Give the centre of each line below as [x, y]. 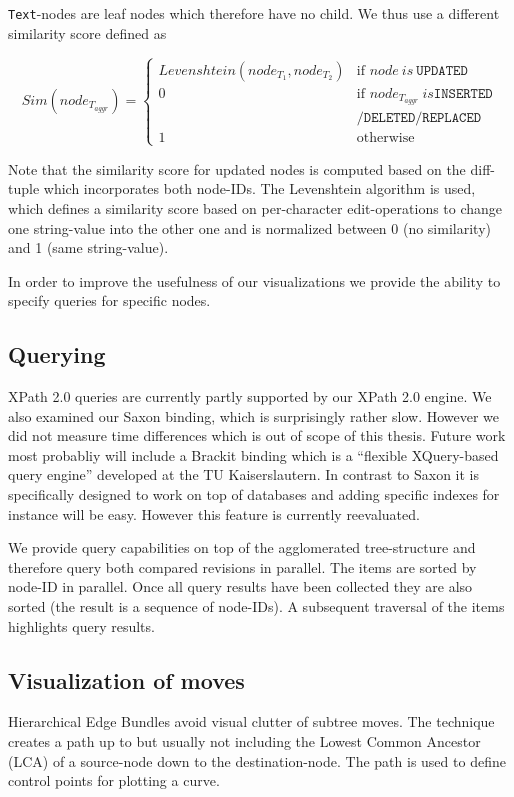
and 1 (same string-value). [88, 247]
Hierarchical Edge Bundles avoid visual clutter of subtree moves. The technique [251, 721]
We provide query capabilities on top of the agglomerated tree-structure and [242, 547]
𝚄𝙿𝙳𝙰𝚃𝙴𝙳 [442, 70]
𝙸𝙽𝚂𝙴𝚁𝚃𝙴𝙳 [463, 93]
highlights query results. [81, 625]
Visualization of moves [126, 679]
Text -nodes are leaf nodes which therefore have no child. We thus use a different [254, 13]
